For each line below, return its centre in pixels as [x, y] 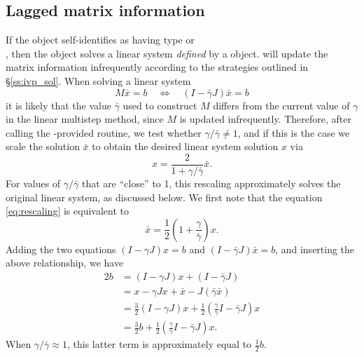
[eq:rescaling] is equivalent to [67, 211]
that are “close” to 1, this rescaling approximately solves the [211, 183]
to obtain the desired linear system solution [185, 146]
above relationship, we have [65, 263]
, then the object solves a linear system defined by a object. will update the [167, 53]
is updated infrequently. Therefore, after [265, 119]
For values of [33, 183]
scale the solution [43, 146]
